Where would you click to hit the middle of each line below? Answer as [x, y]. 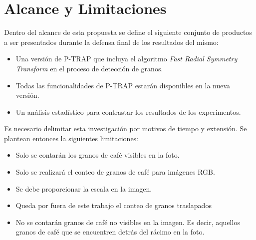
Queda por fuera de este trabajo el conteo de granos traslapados [114, 205]
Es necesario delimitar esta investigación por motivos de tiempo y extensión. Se [126, 128]
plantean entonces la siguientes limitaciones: [71, 138]
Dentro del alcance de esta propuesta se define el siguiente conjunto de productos [128, 32]
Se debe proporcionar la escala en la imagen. [84, 188]
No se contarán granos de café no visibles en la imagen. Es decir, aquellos [128, 222]
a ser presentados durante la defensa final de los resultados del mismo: [111, 42]
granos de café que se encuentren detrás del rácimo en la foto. [110, 232]
